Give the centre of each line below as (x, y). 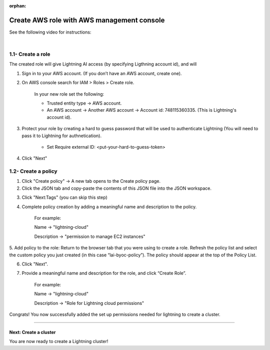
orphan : (18, 6)
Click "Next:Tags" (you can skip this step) (64, 197)
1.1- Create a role (30, 54)
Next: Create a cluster (32, 332)
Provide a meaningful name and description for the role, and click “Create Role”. (104, 273)
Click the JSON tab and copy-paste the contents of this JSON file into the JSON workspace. (117, 188)
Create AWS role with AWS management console (87, 20)
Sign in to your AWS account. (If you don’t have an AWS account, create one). (102, 73)
